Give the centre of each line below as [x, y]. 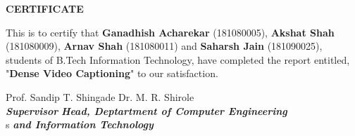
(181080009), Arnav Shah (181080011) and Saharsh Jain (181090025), [164, 46]
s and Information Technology [80, 124]
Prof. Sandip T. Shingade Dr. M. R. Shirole [100, 96]
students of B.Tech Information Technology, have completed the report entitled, [178, 59]
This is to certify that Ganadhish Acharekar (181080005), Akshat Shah [170, 32]
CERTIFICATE [45, 8]
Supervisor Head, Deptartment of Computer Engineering [147, 110]
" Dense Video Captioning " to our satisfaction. [112, 73]
